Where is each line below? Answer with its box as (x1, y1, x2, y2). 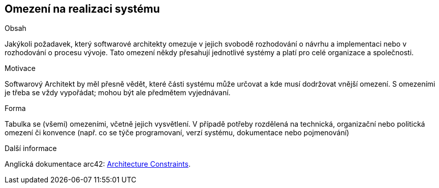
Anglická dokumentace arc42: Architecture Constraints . (5, 160, 191, 169)
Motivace (5, 64, 36, 73)
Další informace (5, 144, 57, 153)
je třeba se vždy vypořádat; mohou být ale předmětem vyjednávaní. (5, 88, 231, 97)
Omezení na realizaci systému (5, 3, 160, 15)
